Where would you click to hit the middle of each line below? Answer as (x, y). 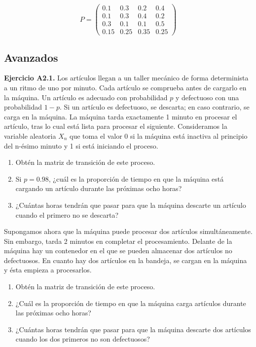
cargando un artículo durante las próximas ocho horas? (99, 188)
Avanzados (31, 57)
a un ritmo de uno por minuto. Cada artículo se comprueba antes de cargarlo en (125, 87)
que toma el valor (96, 135)
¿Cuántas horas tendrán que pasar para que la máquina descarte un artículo (131, 205)
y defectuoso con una (207, 97)
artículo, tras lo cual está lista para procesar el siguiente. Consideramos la (116, 126)
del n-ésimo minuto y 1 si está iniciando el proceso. (81, 145)
